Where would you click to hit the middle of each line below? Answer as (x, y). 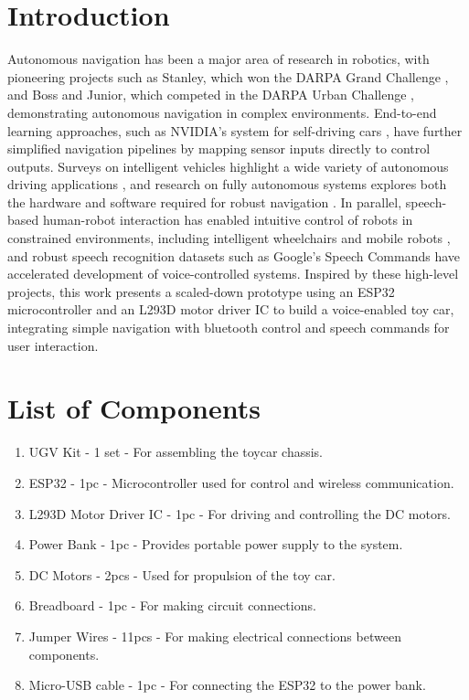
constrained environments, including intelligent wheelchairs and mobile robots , (229, 238)
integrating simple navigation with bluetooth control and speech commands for (229, 328)
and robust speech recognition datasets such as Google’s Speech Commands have (234, 255)
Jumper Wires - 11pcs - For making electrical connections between (215, 636)
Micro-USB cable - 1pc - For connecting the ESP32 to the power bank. (227, 685)
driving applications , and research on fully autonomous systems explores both (227, 184)
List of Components (134, 408)
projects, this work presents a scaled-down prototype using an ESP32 (201, 291)
